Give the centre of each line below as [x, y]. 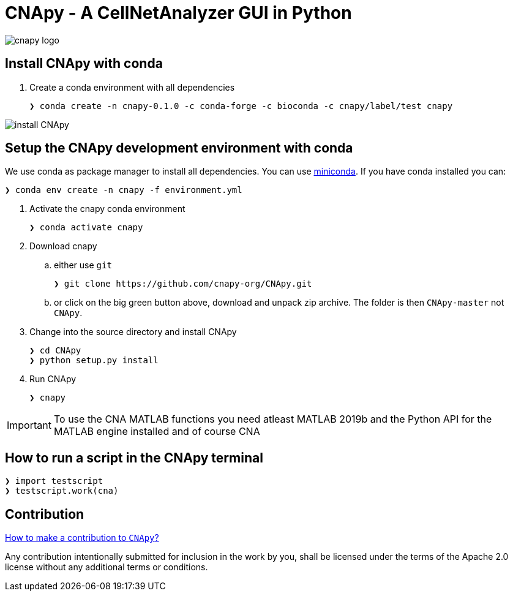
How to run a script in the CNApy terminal [134, 458]
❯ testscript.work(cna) [62, 491]
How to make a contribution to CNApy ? [82, 538]
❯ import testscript [54, 481]
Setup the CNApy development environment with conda [179, 148]
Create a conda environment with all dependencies [132, 87]
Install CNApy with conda [84, 64]
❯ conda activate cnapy [86, 228]
